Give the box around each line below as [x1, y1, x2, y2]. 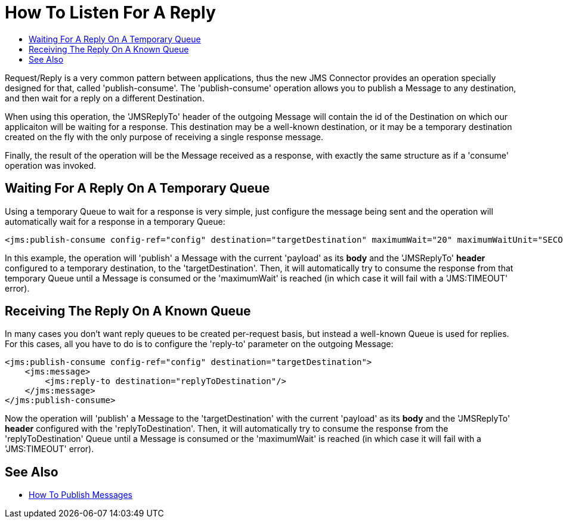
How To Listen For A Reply [5, 2, 216, 23]
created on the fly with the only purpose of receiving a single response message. [5, 131, 324, 142]
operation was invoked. [5, 160, 97, 171]
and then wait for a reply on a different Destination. [5, 92, 205, 103]
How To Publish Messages [29, 490, 132, 500]
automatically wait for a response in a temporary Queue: [5, 216, 225, 227]
